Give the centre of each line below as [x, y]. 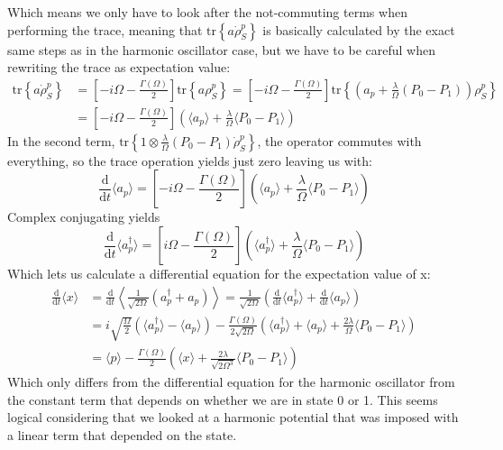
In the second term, [61, 140]
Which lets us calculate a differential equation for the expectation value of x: [219, 274]
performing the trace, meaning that [105, 29]
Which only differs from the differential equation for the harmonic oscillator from [231, 382]
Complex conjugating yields [84, 217]
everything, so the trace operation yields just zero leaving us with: [190, 160]
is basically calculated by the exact [359, 29]
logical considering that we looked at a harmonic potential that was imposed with [233, 417]
